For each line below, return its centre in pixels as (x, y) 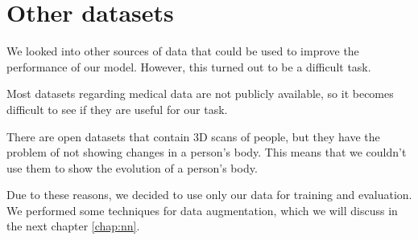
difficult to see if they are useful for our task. (117, 109)
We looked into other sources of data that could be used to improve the (183, 51)
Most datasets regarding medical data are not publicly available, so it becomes (200, 94)
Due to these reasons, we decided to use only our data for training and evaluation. (209, 195)
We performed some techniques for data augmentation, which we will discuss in (202, 210)
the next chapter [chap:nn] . (73, 226)
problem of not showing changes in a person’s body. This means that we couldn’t (207, 152)
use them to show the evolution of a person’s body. (132, 167)
